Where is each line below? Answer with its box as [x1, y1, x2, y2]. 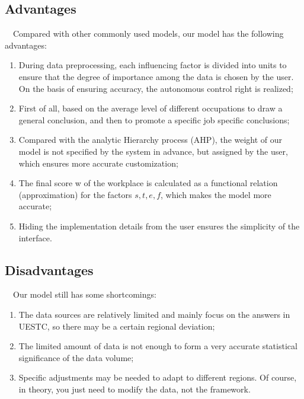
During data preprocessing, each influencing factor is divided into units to [18, 59, 287, 71]
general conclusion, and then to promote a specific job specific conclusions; [18, 113, 290, 126]
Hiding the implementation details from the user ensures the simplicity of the [18, 219, 300, 232]
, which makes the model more [161, 188, 271, 200]
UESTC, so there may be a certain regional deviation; [18, 320, 215, 332]
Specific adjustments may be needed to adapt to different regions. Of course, [18, 371, 297, 384]
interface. [18, 231, 52, 244]
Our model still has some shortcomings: [12, 288, 156, 301]
